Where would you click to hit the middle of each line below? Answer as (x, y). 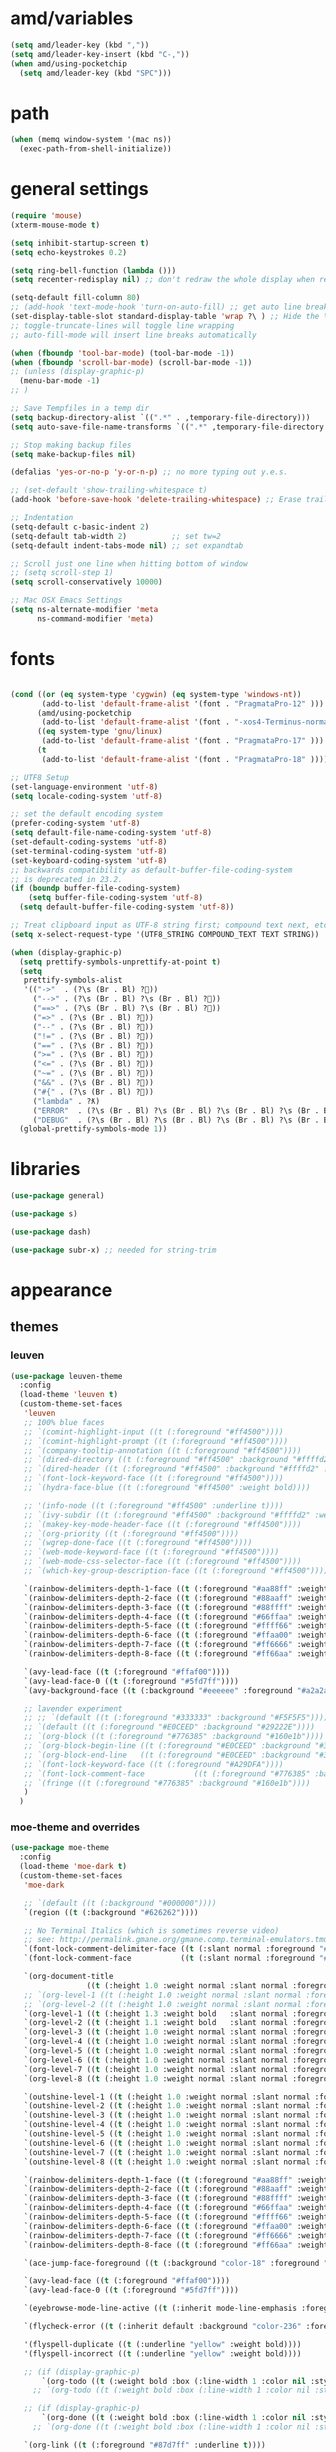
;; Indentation (42, 518)
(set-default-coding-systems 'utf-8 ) (89, 842)
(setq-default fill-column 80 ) (75, 298)
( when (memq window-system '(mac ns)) (91, 140)
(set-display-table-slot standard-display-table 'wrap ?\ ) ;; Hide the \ (169, 317)
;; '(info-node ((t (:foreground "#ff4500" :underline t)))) (153, 1505)
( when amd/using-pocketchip (69, 63)
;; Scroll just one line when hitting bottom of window (129, 563)
